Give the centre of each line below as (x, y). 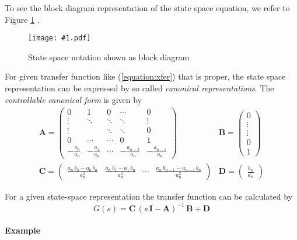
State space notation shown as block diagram (109, 56)
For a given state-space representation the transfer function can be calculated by (149, 196)
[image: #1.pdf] (60, 38)
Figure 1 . (22, 19)
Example (23, 230)
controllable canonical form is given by (74, 99)
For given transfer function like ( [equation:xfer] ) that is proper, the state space (145, 76)
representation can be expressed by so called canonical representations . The (139, 88)
